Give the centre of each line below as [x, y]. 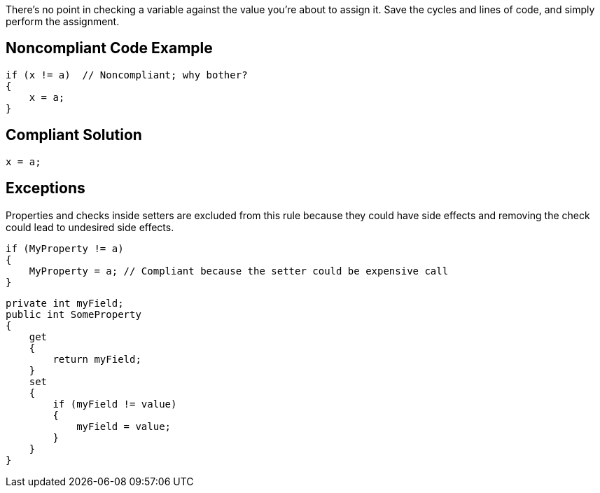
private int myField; [65, 303]
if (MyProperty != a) [65, 248]
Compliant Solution [74, 135]
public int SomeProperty [74, 314]
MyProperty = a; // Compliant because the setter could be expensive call [239, 271]
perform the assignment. [63, 21]
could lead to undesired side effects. [90, 227]
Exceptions [46, 188]
